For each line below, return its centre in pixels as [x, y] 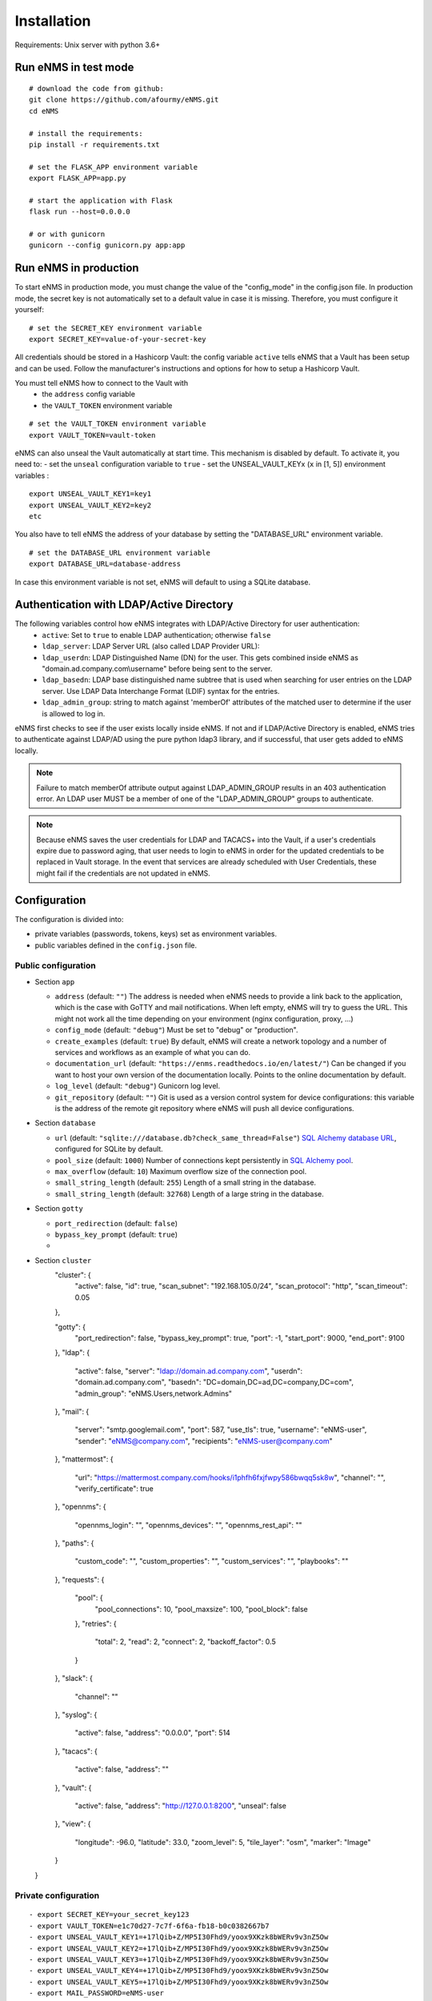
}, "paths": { [74, 1543]
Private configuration [57, 1895]
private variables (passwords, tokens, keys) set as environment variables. [156, 934]
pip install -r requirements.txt [94, 144]
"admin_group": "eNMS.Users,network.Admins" [153, 1393]
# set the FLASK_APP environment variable [114, 167]
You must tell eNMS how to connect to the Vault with [101, 383]
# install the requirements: [86, 133]
